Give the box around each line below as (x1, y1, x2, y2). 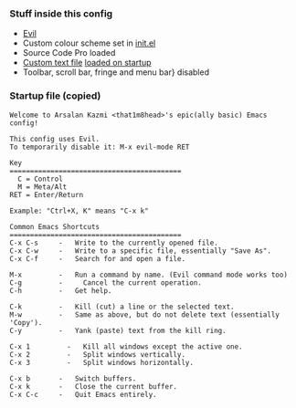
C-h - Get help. (9, 286, 112, 295)
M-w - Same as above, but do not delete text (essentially (9, 309, 280, 319)
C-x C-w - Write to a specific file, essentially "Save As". (9, 246, 272, 256)
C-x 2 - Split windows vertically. (9, 350, 185, 359)
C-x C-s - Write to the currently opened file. (9, 238, 219, 247)
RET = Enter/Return (9, 190, 84, 199)
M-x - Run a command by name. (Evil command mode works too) (9, 270, 288, 279)
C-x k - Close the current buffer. (9, 382, 178, 391)
